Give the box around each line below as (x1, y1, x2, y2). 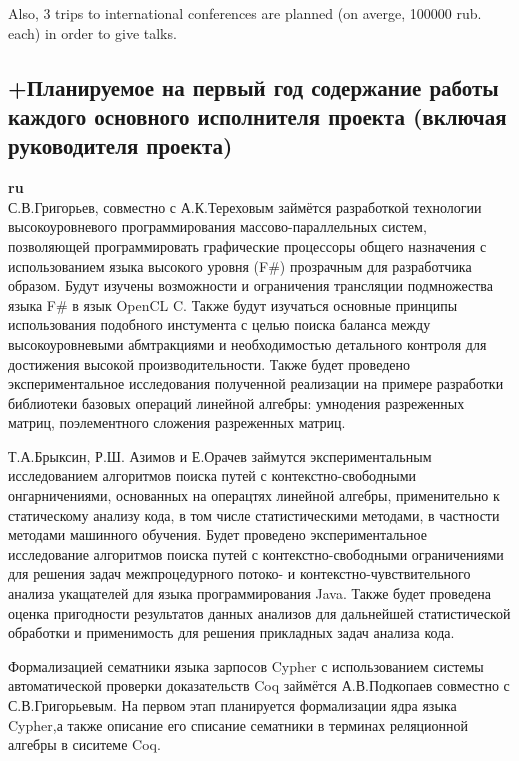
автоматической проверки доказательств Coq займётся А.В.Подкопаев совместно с (8, 675, 510, 696)
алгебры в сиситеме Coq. (8, 734, 161, 755)
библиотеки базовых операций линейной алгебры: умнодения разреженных (8, 392, 465, 413)
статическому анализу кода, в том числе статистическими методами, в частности (8, 504, 500, 525)
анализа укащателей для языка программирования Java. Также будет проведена (8, 583, 491, 604)
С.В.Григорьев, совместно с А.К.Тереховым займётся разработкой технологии (8, 196, 482, 217)
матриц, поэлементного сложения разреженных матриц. (8, 412, 346, 433)
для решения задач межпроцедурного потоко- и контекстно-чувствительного (8, 563, 471, 584)
